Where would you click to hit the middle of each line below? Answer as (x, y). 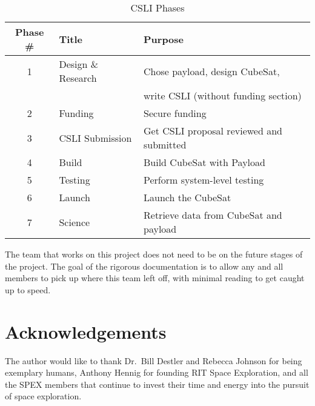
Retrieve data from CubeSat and (213, 215)
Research (78, 78)
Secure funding (175, 113)
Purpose (164, 39)
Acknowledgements (86, 331)
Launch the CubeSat (187, 197)
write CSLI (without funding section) (223, 95)
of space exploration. (43, 396)
